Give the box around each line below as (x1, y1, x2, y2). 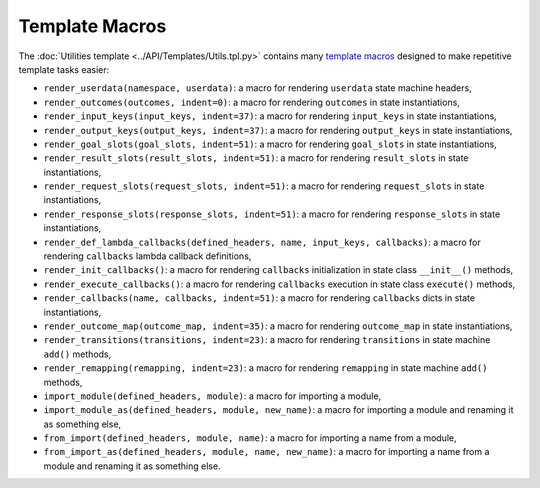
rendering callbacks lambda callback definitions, (43, 250, 252, 262)
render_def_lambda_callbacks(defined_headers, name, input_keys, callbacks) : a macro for (43, 236, 481, 248)
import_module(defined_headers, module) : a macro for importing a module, (43, 390, 382, 402)
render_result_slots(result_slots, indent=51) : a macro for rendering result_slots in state (43, 152, 469, 164)
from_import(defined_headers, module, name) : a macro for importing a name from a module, (43, 432, 457, 444)
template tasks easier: (18, 63, 110, 75)
